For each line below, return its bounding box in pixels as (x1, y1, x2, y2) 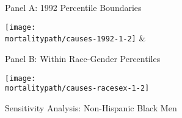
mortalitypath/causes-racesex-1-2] (5, 84, 150, 93)
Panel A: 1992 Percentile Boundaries (5, 1, 142, 13)
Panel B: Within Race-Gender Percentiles (5, 52, 161, 64)
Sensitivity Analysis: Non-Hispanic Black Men (5, 101, 177, 114)
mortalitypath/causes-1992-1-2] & (5, 32, 146, 44)
